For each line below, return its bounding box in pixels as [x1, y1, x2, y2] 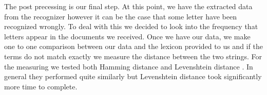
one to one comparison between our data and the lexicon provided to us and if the [4, 41, 263, 52]
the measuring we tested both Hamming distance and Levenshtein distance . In [4, 61, 253, 72]
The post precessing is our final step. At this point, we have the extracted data [4, 1, 253, 11]
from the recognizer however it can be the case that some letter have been [4, 11, 237, 21]
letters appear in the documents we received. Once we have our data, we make [4, 31, 251, 41]
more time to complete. [4, 81, 78, 91]
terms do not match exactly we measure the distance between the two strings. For [4, 51, 262, 61]
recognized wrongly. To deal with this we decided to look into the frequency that [4, 21, 258, 32]
